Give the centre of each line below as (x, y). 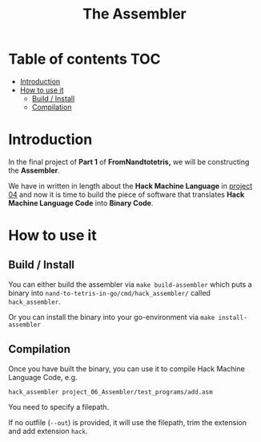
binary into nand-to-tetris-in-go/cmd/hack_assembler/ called (109, 293)
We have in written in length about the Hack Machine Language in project (130, 186)
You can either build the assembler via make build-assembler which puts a (130, 284)
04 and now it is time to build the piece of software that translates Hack (126, 194)
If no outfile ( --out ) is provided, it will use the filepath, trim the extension (127, 422)
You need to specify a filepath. (59, 407)
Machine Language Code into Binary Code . (81, 203)
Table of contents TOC (85, 59)
